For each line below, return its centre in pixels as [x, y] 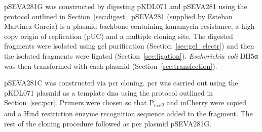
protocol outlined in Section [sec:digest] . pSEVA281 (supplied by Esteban [118, 16]
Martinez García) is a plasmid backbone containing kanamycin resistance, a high [129, 26]
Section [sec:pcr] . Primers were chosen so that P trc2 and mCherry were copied [125, 103]
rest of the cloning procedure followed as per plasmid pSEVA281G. [108, 124]
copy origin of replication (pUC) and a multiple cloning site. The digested [119, 36]
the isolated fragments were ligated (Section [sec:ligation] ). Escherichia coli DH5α [131, 55]
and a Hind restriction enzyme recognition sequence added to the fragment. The [128, 114]
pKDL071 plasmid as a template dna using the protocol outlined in [109, 92]
